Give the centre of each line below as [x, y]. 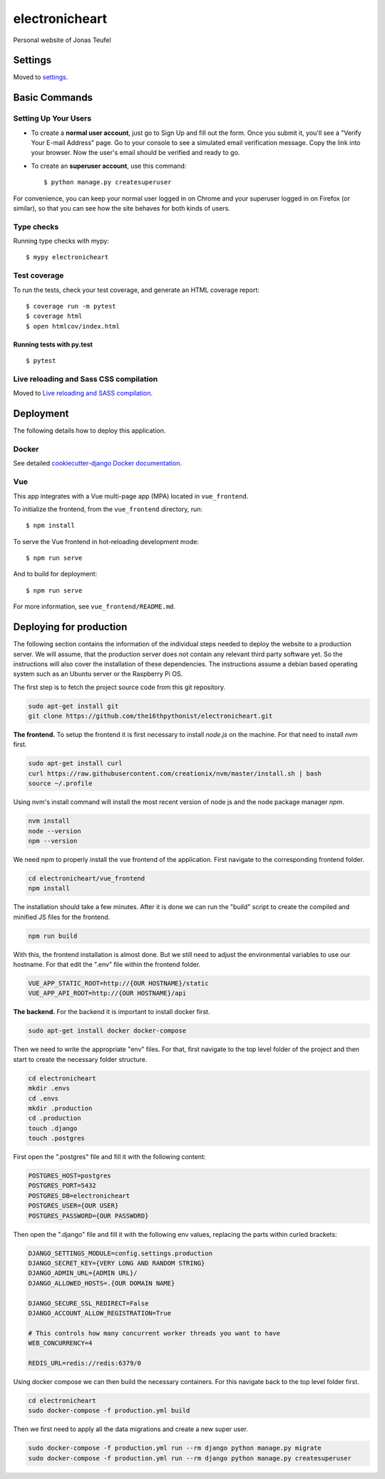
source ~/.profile [60, 783]
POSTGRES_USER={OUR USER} [73, 1206]
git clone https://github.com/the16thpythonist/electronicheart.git [150, 716]
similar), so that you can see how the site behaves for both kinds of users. [122, 208]
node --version [55, 831]
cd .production [55, 1118]
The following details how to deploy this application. [89, 431]
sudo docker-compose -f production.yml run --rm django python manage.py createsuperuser [190, 1458]
